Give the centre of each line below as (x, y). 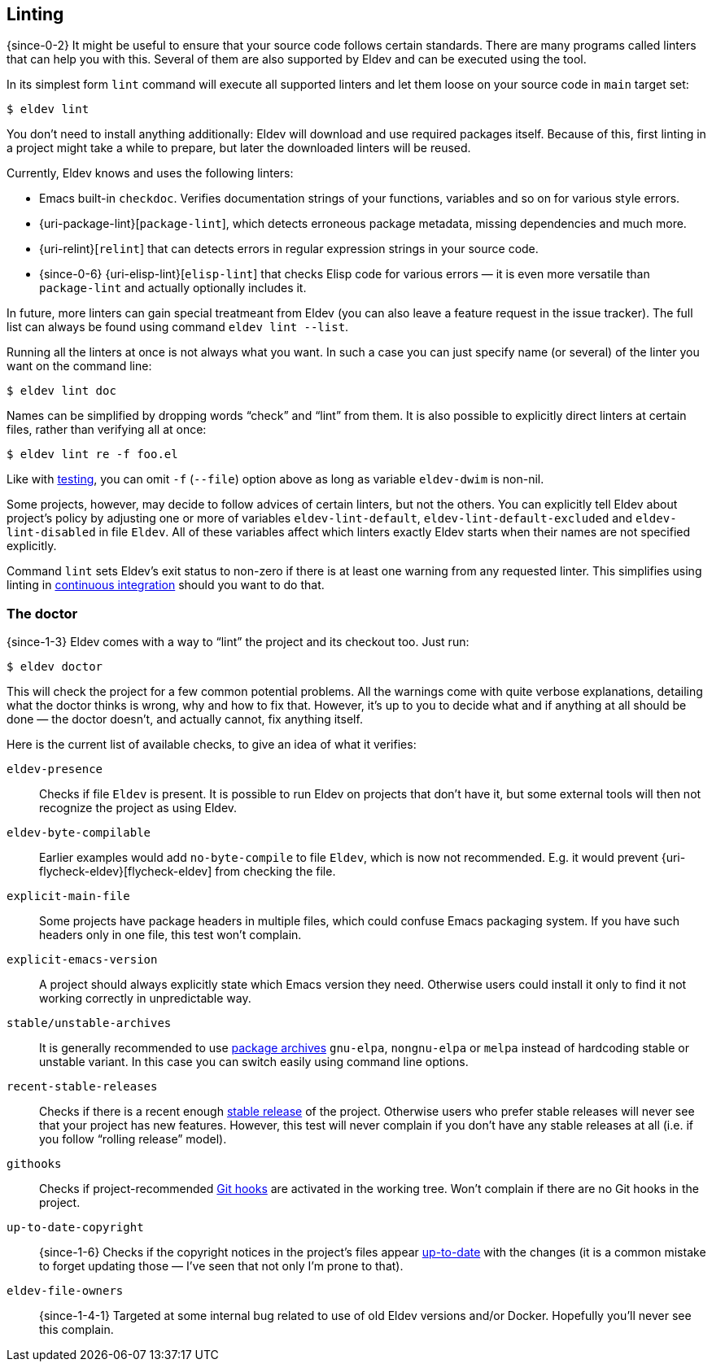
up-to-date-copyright (75, 1228)
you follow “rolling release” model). (133, 1139)
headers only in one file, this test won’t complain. (170, 935)
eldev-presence (55, 769)
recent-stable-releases (82, 1087)
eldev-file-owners (65, 1291)
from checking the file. (275, 872)
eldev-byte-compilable (79, 833)
